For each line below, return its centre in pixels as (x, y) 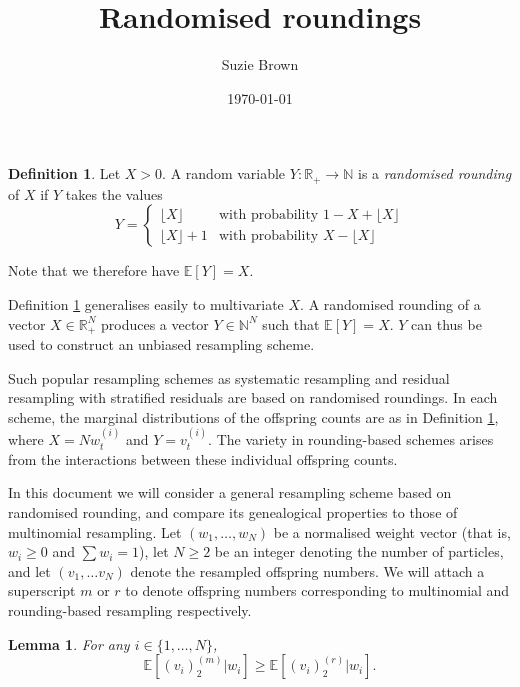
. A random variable (224, 173)
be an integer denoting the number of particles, (359, 551)
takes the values (114, 193)
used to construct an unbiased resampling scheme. (161, 344)
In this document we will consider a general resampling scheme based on (230, 492)
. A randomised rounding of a (390, 303)
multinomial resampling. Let (95, 531)
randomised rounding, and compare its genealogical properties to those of (233, 511)
